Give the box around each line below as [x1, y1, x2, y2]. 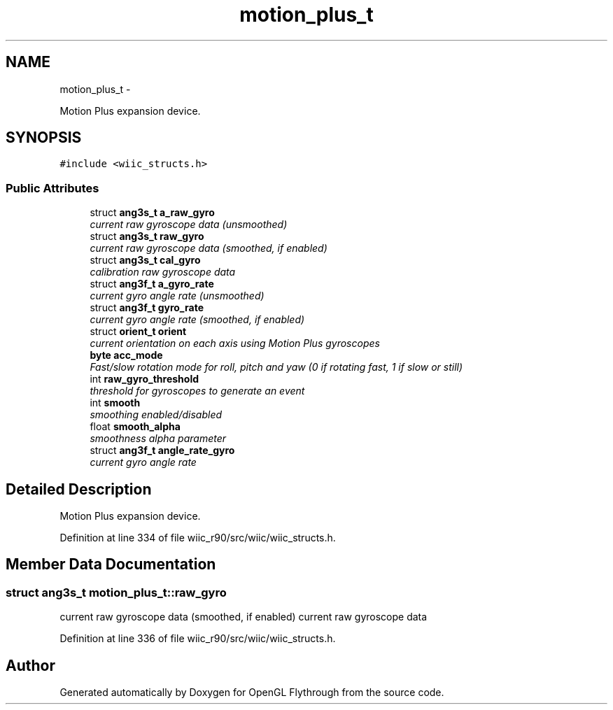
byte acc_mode [90, 349, 163, 362]
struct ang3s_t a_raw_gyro [90, 206, 215, 219]
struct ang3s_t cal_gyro [90, 254, 201, 267]
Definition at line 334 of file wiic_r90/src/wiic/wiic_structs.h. [59, 532, 336, 544]
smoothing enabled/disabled [90, 409, 223, 421]
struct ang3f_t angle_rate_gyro [90, 444, 235, 457]
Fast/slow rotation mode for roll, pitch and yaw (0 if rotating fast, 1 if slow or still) [90, 361, 463, 374]
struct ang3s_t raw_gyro [90, 230, 204, 243]
